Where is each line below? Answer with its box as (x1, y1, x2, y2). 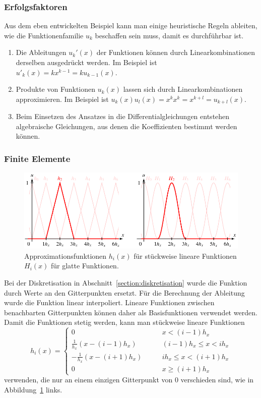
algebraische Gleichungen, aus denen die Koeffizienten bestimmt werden (16, 121, 237, 131)
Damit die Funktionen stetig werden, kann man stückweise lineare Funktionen (4, 317, 245, 327)
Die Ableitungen (16, 47, 67, 58)
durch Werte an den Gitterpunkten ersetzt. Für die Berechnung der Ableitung (4, 287, 245, 298)
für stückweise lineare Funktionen (134, 250, 237, 261)
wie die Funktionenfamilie (4, 30, 84, 40)
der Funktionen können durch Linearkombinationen (96, 47, 255, 58)
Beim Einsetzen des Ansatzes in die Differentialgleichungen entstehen (16, 111, 230, 122)
